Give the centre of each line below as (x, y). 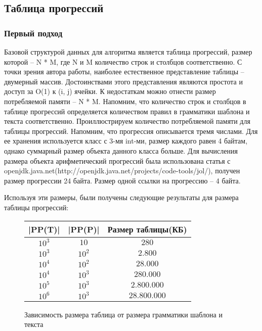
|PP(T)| (44, 229)
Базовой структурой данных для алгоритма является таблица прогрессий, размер (128, 52)
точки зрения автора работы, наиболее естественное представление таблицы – (124, 72)
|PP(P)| (84, 229)
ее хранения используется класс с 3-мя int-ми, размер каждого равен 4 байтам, (126, 141)
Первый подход (33, 33)
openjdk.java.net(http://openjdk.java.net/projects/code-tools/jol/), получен (122, 171)
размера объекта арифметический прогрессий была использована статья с (117, 160)
